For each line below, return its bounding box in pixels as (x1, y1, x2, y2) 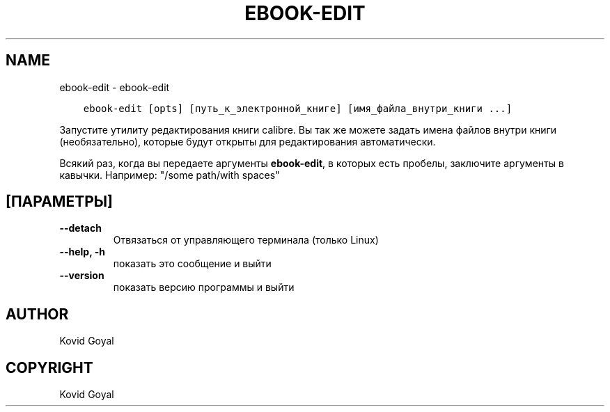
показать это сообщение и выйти (113, 257, 272, 270)
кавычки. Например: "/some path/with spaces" (59, 168, 280, 181)
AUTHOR (6, 305, 69, 323)
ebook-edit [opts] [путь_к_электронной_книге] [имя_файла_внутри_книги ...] (83, 102, 513, 114)
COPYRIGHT (6, 358, 93, 377)
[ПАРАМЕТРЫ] (6, 193, 113, 211)
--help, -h (59, 246, 105, 258)
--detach (59, 222, 102, 235)
